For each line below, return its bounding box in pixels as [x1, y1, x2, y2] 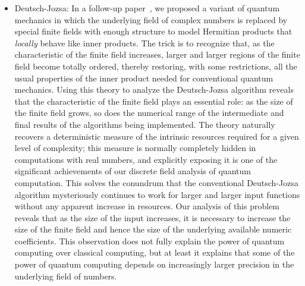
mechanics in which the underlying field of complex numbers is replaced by [14, 13, 288, 26]
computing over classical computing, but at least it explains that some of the [14, 246, 295, 259]
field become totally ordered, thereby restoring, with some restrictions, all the [14, 59, 297, 72]
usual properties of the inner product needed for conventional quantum [14, 71, 273, 84]
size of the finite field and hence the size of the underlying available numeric [14, 223, 292, 235]
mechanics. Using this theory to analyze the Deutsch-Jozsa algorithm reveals [14, 83, 294, 96]
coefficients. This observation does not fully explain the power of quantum [14, 234, 285, 247]
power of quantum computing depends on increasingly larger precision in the [14, 258, 294, 271]
